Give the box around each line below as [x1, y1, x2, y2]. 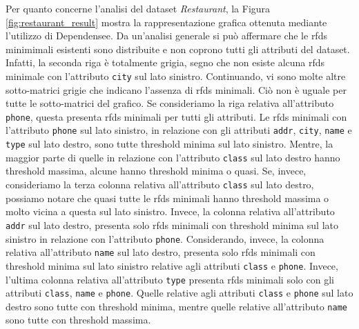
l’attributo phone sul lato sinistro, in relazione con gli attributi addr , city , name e [6, 123, 352, 137]
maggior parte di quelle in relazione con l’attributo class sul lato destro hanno [6, 150, 340, 164]
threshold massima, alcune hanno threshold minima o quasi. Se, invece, [6, 163, 307, 178]
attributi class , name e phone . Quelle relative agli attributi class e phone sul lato [6, 286, 353, 300]
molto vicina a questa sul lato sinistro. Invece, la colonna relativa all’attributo [6, 204, 335, 219]
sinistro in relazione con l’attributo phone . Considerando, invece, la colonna [6, 231, 324, 246]
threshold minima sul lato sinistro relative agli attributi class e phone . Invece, [6, 258, 338, 272]
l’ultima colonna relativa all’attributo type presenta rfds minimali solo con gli [6, 272, 334, 286]
